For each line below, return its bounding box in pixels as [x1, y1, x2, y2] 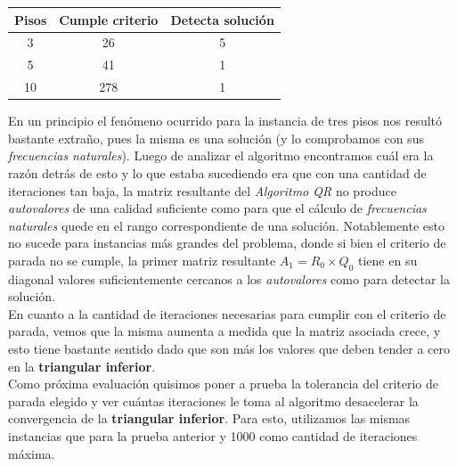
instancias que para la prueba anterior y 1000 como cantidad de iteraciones [8, 427, 418, 446]
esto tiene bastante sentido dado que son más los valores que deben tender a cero [8, 339, 451, 358]
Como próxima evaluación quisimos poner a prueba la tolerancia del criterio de [8, 374, 438, 393]
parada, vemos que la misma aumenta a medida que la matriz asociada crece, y [8, 322, 441, 340]
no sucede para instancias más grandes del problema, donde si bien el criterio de [8, 233, 446, 252]
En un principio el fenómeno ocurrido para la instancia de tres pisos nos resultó [8, 111, 443, 130]
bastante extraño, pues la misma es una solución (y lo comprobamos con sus [8, 128, 424, 147]
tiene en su [358, 250, 418, 269]
